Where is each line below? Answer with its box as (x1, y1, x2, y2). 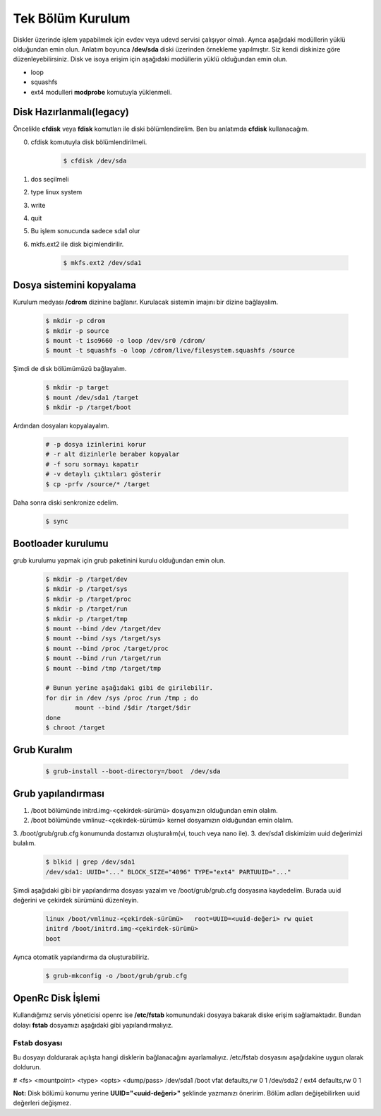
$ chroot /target (45, 723, 106, 732)
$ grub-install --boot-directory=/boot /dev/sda (45, 767, 221, 775)
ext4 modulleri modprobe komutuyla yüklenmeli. (30, 88, 172, 96)
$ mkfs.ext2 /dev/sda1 (63, 259, 142, 266)
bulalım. (13, 839, 37, 847)
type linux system (30, 188, 83, 196)
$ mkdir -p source (45, 327, 109, 335)
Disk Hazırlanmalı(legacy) (13, 106, 130, 118)
